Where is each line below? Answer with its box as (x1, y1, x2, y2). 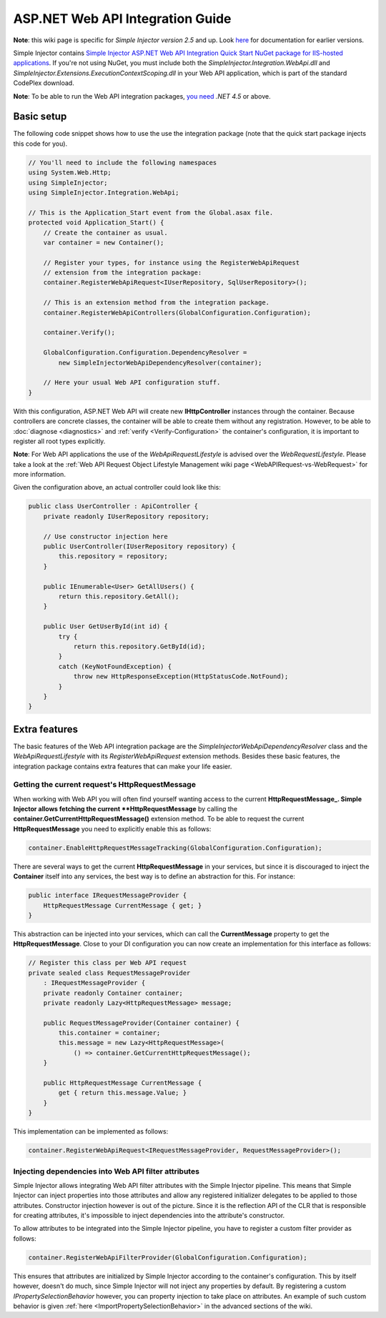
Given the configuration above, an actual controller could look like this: (13, 483, 221, 492)
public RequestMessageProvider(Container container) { (43, 1019, 239, 1027)
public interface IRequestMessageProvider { (28, 891, 187, 900)
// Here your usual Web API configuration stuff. (43, 379, 221, 387)
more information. (13, 470, 66, 479)
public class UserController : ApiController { (28, 502, 198, 510)
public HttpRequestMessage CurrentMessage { (43, 1079, 202, 1087)
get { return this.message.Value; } (58, 1089, 187, 1097)
